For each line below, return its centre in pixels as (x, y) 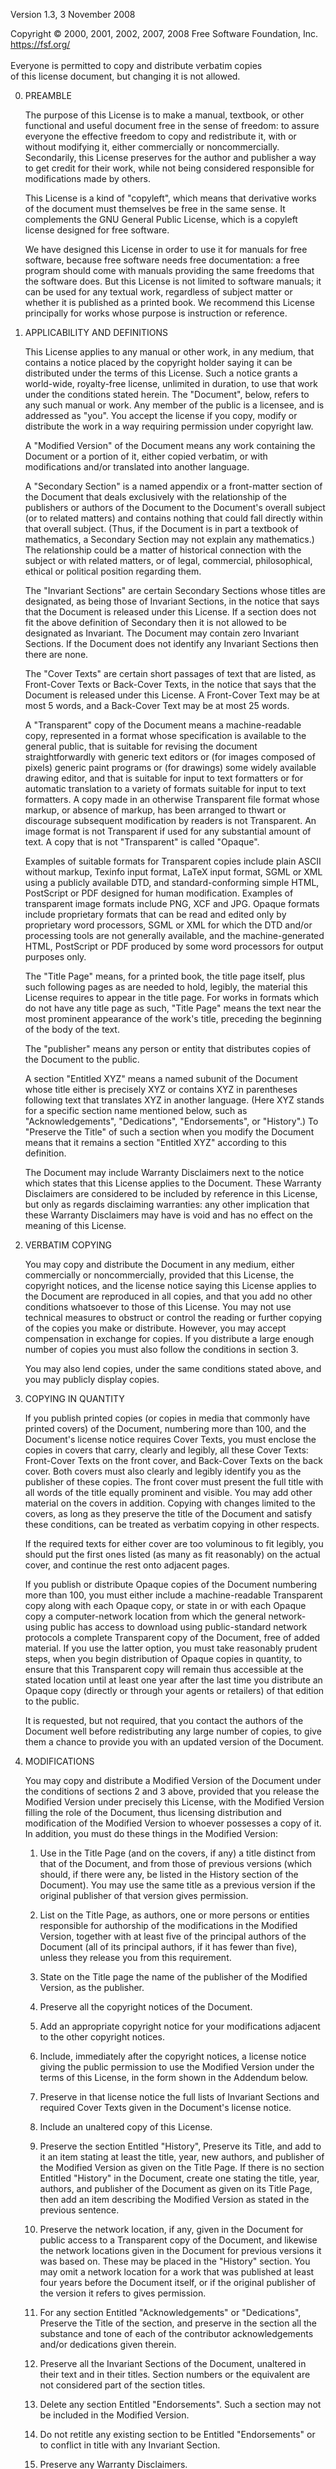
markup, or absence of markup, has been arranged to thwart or (155, 810)
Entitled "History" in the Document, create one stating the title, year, (179, 2178)
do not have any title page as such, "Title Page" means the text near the (173, 1008)
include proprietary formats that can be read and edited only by (155, 914)
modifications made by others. (87, 178)
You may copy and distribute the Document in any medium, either (159, 1264)
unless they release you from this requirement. (135, 1957)
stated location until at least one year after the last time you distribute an (173, 1680)
